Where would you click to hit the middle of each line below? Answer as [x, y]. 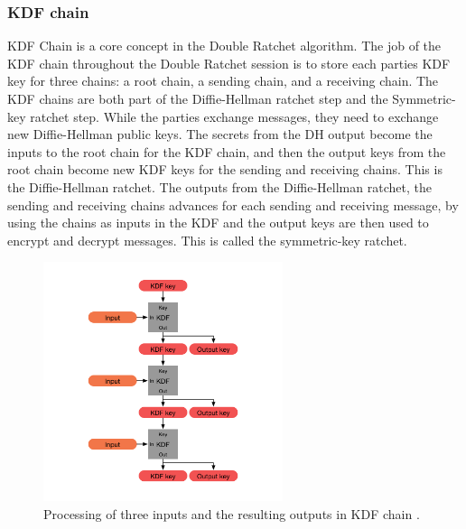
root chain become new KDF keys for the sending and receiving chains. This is [225, 169]
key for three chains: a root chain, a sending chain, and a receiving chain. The [223, 81]
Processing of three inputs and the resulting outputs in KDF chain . [232, 514]
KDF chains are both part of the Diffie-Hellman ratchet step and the [198, 98]
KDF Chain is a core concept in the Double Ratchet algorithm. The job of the [224, 46]
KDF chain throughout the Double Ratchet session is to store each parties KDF [229, 63]
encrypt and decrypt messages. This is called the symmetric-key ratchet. [207, 240]
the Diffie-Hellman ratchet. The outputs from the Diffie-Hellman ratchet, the [219, 186]
